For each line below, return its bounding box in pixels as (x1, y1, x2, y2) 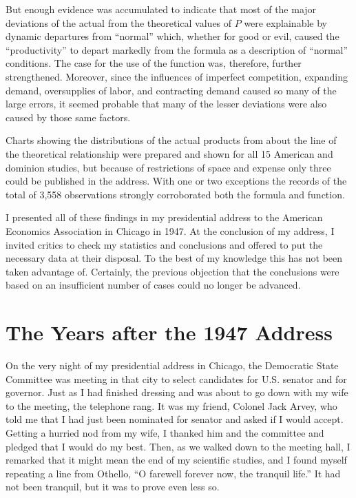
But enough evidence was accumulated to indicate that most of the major (6, 2, 317, 16)
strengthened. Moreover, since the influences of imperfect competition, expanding (6, 69, 348, 83)
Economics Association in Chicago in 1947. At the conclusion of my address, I (6, 223, 335, 238)
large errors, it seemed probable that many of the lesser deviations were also (6, 96, 327, 111)
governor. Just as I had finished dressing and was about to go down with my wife (6, 385, 348, 400)
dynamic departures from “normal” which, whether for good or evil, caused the (6, 29, 339, 43)
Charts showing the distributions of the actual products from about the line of (6, 133, 337, 147)
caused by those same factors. (6, 110, 131, 124)
